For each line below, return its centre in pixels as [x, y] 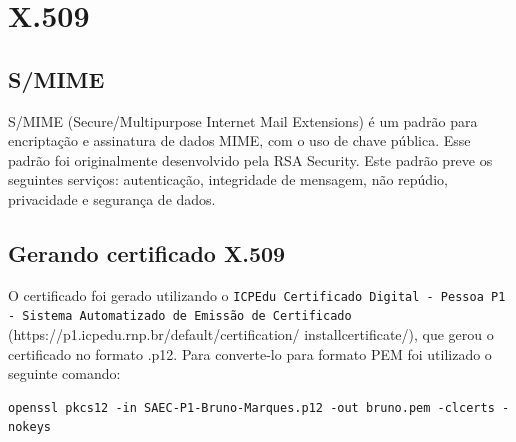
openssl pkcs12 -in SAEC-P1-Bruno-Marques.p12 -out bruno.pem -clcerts [251, 407]
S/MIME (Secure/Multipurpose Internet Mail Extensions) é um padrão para [243, 120]
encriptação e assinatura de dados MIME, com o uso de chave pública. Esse [239, 140]
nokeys [29, 427]
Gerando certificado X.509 [147, 252]
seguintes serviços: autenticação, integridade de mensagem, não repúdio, [228, 179]
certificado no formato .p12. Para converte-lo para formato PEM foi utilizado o [250, 353]
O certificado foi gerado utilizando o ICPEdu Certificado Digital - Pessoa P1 [257, 294]
